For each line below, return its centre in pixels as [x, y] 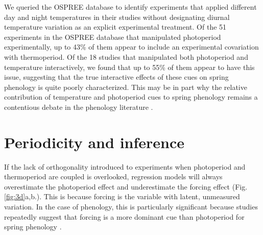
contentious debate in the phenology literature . [79, 107]
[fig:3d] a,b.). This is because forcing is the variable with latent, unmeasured [122, 196]
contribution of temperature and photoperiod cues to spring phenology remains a [131, 97]
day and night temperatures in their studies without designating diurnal [117, 17]
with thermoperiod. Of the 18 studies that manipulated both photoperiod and [126, 56]
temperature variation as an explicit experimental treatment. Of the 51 [115, 27]
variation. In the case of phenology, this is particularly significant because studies [131, 207]
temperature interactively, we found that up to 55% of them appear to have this [129, 67]
